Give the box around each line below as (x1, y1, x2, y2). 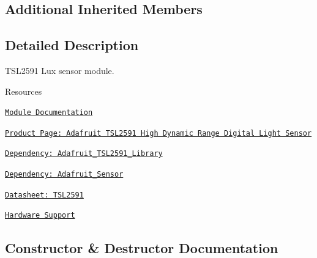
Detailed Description (5, 35, 139, 54)
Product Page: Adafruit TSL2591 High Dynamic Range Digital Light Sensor (5, 128, 312, 138)
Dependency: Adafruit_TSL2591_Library (5, 149, 163, 158)
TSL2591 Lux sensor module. (5, 64, 114, 76)
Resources (5, 84, 42, 97)
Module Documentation (5, 108, 93, 117)
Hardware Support (5, 211, 75, 220)
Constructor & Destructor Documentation (5, 238, 278, 257)
